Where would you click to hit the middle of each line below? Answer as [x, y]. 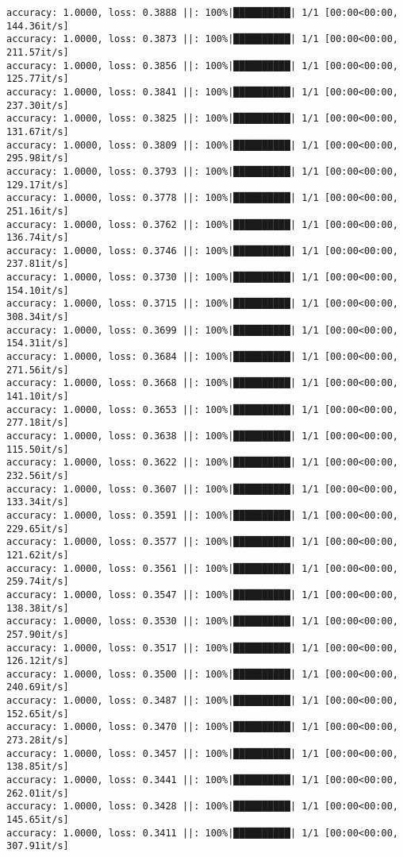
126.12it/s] [38, 661]
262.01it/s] [38, 793]
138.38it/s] [38, 608]
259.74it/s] [38, 582]
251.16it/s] [38, 211]
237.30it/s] [38, 105]
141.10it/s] [38, 397]
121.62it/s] [38, 555]
